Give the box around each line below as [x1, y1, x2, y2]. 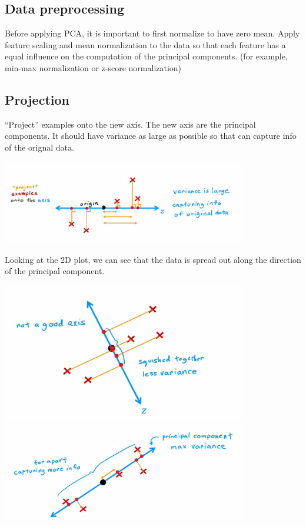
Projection [5, 90, 69, 108]
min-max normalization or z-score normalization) [5, 61, 182, 74]
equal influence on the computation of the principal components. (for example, [5, 50, 288, 62]
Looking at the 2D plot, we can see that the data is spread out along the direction [5, 253, 301, 265]
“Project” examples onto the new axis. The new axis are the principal [5, 118, 256, 130]
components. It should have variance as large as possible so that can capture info [5, 129, 297, 142]
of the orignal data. [5, 141, 74, 153]
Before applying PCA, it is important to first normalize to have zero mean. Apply [5, 27, 300, 39]
